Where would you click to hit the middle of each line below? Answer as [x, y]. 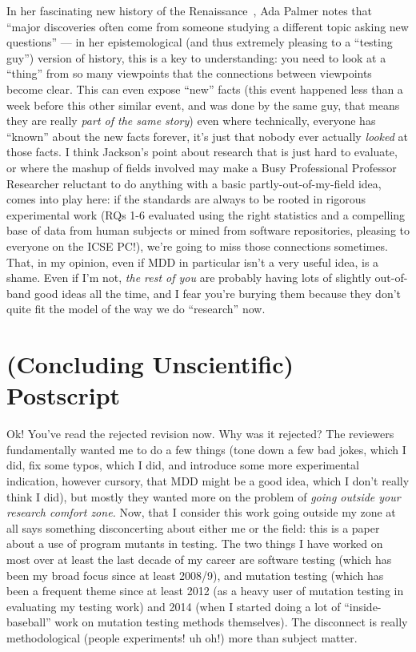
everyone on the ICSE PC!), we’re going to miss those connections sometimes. [197, 246]
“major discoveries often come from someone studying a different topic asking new [208, 26]
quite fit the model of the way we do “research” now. [136, 309]
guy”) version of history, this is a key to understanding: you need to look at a [196, 57]
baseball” [29, 622]
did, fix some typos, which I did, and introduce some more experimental [183, 465]
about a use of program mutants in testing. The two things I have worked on [195, 543]
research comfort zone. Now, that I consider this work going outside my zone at [201, 512]
